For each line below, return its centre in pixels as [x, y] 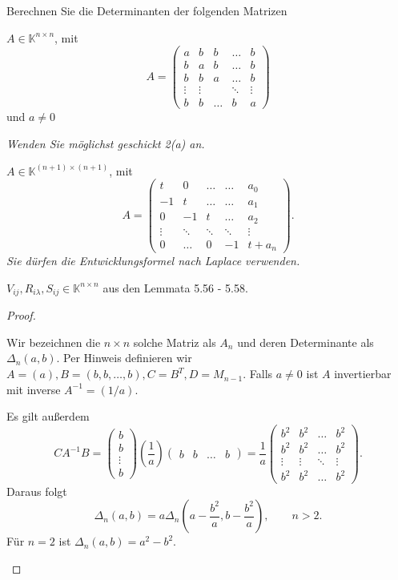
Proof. [21, 315]
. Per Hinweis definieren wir [124, 358]
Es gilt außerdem [48, 416]
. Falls [258, 374]
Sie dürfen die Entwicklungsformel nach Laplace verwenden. [153, 261]
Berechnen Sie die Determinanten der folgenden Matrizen [147, 10]
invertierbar [363, 374]
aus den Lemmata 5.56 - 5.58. [175, 287]
